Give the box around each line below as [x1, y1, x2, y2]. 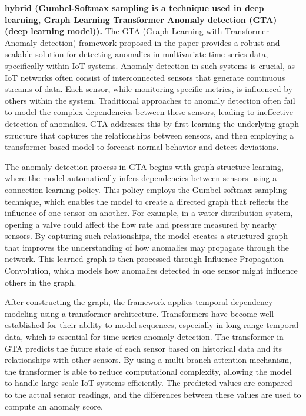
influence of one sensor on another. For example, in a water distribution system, [5, 207, 293, 219]
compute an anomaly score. [5, 399, 103, 412]
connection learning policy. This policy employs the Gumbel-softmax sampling [5, 183, 287, 195]
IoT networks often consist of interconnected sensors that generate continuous [5, 71, 285, 83]
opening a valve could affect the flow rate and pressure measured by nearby [5, 218, 277, 230]
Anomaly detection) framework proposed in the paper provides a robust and [5, 36, 280, 48]
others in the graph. [5, 276, 76, 288]
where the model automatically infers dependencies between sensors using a [5, 172, 277, 184]
